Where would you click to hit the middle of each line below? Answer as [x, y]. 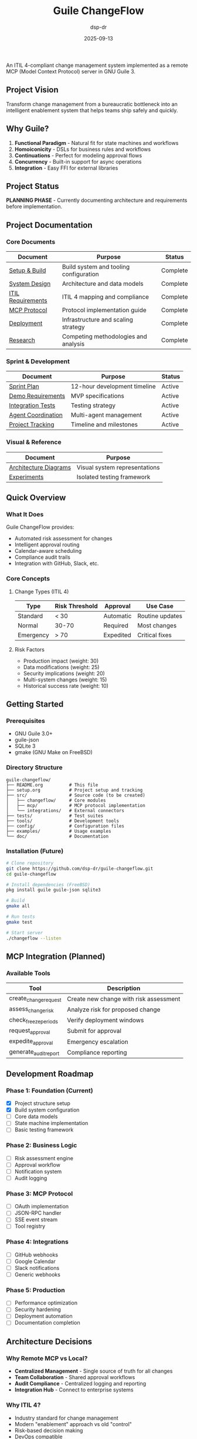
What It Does [25, 514]
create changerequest [35, 999]
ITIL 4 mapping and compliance [106, 297]
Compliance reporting [97, 1052]
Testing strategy [93, 406]
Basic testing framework [44, 1130]
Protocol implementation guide [104, 310]
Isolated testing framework [113, 477]
